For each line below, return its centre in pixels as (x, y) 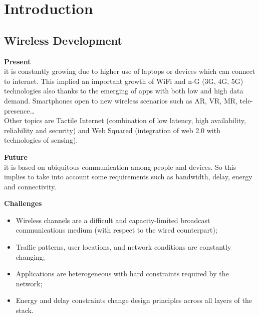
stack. (25, 310)
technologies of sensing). (41, 140)
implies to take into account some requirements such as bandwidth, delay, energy (128, 177)
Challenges (23, 203)
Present (18, 61)
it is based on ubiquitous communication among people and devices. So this (120, 167)
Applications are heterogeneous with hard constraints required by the (122, 274)
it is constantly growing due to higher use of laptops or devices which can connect (130, 71)
